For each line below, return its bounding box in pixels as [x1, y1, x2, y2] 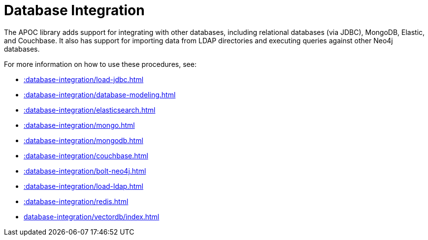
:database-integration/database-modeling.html [24, 90, 176, 99]
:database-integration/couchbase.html [24, 151, 148, 160]
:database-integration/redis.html [24, 197, 129, 206]
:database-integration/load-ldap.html [24, 181, 143, 190]
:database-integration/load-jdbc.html [24, 75, 144, 84]
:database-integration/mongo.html [24, 120, 135, 129]
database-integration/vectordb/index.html [24, 212, 160, 221]
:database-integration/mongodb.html [24, 136, 143, 145]
